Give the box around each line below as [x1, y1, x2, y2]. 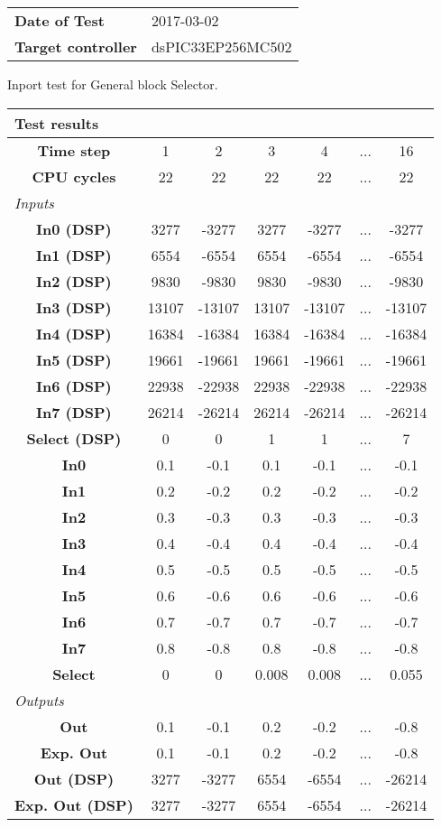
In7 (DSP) [36, 401, 112, 423]
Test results [14, 112, 99, 134]
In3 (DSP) [36, 296, 112, 318]
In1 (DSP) [36, 244, 112, 265]
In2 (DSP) [36, 270, 112, 292]
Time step [37, 139, 111, 161]
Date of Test [14, 10, 105, 31]
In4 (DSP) [36, 322, 112, 344]
